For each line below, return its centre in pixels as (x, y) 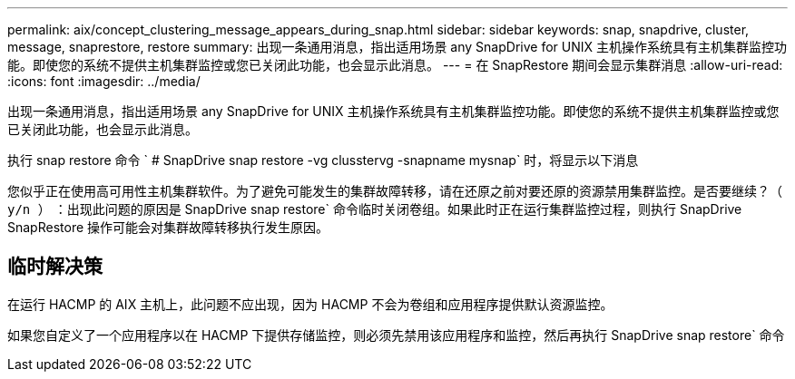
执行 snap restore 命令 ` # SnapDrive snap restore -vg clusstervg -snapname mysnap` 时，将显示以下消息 (323, 160)
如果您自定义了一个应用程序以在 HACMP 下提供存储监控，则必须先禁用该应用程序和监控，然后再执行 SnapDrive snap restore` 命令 (396, 335)
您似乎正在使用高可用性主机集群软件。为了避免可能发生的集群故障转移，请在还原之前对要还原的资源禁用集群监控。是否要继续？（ (395, 191)
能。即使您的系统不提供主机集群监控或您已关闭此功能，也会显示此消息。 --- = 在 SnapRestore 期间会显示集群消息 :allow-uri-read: (395, 65)
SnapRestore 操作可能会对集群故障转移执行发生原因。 (168, 227)
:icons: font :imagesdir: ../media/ (104, 81)
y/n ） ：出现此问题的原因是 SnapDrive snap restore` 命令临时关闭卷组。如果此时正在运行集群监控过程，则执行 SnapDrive (375, 209)
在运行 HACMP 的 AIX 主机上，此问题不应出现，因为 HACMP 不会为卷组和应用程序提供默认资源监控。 (310, 304)
